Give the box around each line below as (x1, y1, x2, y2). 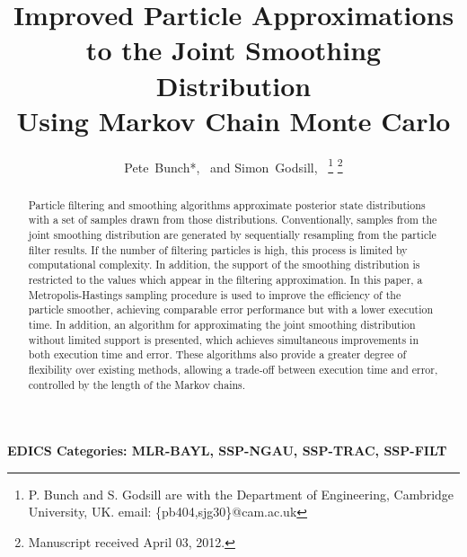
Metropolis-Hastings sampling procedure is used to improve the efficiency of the (28, 287, 401, 302)
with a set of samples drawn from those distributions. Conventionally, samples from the (28, 212, 437, 227)
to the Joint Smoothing (85, 31, 382, 68)
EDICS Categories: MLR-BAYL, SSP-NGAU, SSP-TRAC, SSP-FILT (7, 441, 447, 460)
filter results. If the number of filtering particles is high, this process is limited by (28, 242, 408, 257)
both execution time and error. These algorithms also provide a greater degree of (28, 347, 407, 362)
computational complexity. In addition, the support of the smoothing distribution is (28, 257, 420, 272)
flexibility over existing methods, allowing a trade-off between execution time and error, (28, 361, 438, 376)
